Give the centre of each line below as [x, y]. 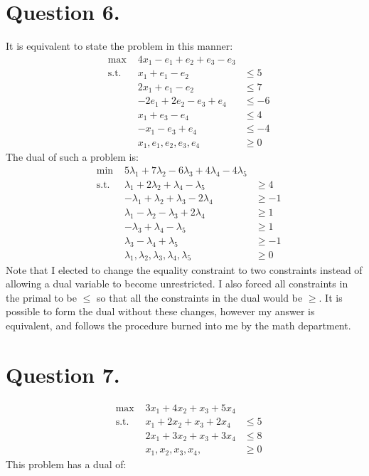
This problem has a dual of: [66, 464]
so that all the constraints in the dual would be [199, 297]
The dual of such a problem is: [72, 157]
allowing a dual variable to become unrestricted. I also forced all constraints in [177, 284]
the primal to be [41, 297]
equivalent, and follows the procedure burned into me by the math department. [178, 325]
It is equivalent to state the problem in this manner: [119, 46]
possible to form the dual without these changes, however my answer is [160, 311]
